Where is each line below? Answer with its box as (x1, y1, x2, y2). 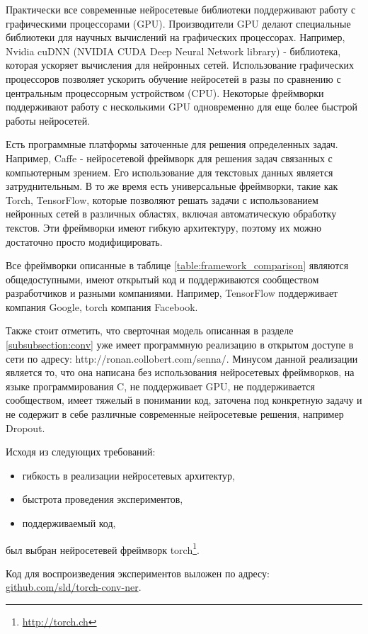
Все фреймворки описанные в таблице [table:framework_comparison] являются (6, 258, 349, 273)
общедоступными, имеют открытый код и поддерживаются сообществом (6, 271, 319, 286)
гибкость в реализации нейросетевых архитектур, (22, 468, 235, 482)
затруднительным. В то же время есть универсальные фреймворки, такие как (6, 179, 338, 193)
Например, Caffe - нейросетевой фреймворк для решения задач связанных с (6, 150, 333, 165)
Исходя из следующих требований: (6, 444, 156, 459)
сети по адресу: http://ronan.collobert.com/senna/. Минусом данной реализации (6, 351, 358, 366)
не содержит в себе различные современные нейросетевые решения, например (6, 407, 344, 421)
